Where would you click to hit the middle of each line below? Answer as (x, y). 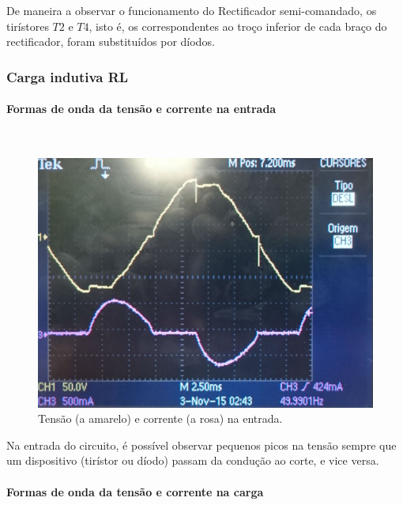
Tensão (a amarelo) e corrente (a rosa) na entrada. (160, 418)
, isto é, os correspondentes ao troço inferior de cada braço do (238, 26)
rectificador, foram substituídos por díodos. (111, 41)
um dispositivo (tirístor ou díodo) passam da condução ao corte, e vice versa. (193, 460)
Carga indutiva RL (68, 76)
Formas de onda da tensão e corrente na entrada (141, 109)
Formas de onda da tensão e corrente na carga (135, 491)
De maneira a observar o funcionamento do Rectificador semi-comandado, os (192, 10)
